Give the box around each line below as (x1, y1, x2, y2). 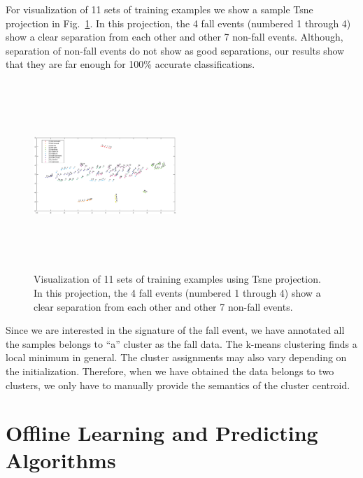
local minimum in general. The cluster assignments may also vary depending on (6, 350, 347, 365)
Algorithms (6, 446, 116, 475)
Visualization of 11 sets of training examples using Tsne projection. (34, 272, 321, 286)
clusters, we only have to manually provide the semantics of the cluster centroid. (6, 377, 350, 392)
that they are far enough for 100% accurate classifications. (6, 57, 255, 71)
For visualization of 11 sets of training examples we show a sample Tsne (6, 2, 313, 16)
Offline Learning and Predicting (6, 419, 318, 447)
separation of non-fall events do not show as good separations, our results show (6, 43, 345, 57)
